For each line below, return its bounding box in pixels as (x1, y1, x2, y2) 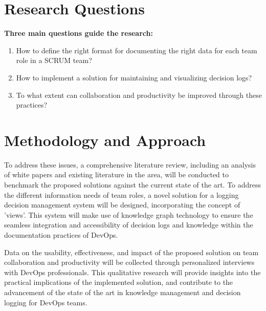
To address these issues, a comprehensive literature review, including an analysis (4, 159, 256, 170)
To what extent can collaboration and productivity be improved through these (16, 89, 262, 100)
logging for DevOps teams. (4, 297, 87, 307)
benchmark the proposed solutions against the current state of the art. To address (4, 179, 261, 190)
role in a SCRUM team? (16, 55, 92, 66)
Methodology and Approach (4, 129, 206, 150)
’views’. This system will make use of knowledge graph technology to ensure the (4, 209, 253, 220)
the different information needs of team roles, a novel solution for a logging (4, 189, 239, 200)
